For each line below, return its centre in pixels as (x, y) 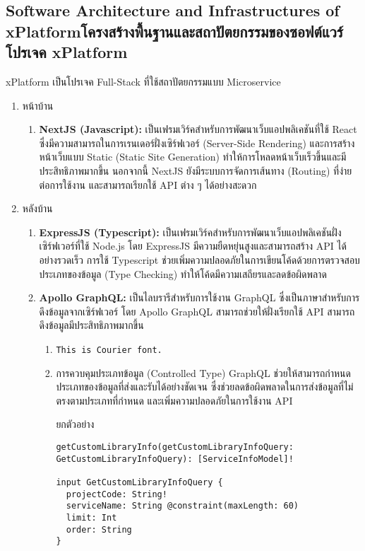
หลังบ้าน (37, 208)
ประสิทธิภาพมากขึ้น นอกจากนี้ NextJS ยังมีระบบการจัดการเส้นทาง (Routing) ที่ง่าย (196, 170)
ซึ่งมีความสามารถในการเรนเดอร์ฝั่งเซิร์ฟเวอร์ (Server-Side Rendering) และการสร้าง (197, 143)
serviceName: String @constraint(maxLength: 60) (182, 506)
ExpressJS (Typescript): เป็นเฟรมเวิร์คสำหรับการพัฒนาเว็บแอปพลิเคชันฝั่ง (190, 232)
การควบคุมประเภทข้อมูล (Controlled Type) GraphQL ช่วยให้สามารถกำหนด (203, 372)
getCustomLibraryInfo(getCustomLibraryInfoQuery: (175, 447)
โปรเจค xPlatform (67, 52)
